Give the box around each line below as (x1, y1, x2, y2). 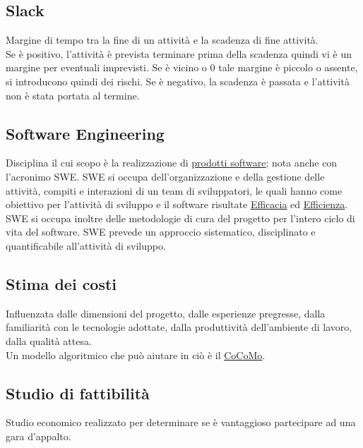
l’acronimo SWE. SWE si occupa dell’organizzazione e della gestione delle (6, 169, 325, 183)
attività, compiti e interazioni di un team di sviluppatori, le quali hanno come (6, 183, 343, 198)
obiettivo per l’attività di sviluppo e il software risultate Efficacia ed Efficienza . (6, 197, 348, 212)
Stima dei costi (6, 272, 117, 294)
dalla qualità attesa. (6, 333, 92, 348)
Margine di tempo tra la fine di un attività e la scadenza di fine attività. (6, 32, 319, 47)
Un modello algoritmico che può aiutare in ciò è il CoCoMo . (6, 347, 266, 362)
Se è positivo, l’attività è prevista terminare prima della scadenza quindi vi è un (6, 46, 352, 61)
